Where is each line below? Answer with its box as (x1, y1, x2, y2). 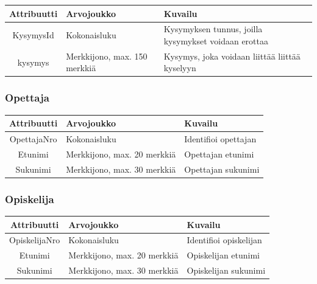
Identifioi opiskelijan (187, 234, 262, 246)
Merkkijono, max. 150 (66, 49, 148, 62)
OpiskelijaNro (9, 234, 60, 246)
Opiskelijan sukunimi (187, 264, 266, 277)
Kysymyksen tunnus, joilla (163, 23, 263, 35)
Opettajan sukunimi (184, 162, 260, 175)
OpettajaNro (9, 133, 57, 145)
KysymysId (12, 29, 54, 41)
